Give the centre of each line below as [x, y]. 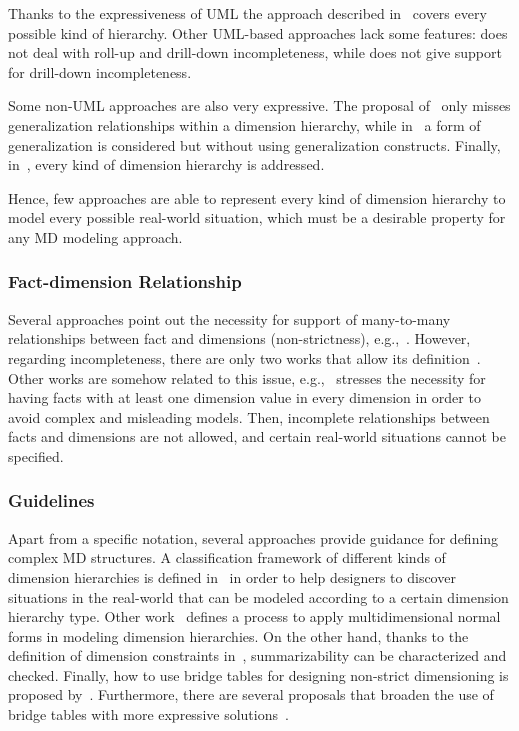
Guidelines [51, 500]
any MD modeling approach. [95, 236]
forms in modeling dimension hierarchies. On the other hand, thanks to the [238, 635]
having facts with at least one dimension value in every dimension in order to [244, 397]
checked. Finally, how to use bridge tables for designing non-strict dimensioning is [258, 674]
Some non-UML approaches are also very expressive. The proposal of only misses [259, 105]
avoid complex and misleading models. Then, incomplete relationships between [249, 416]
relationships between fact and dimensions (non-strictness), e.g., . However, [239, 338]
